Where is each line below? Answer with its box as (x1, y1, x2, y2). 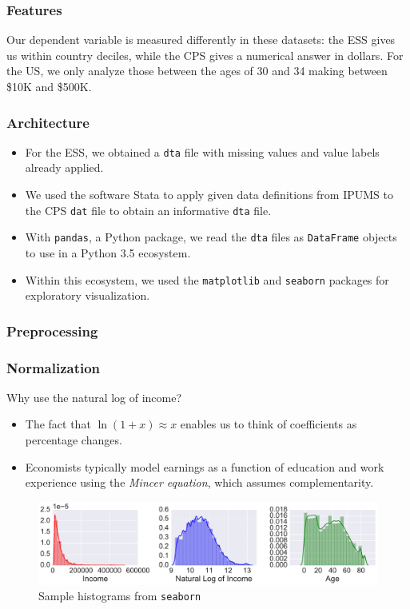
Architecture (6, 112, 90, 132)
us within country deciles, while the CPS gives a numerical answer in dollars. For (6, 46, 404, 63)
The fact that (25, 416, 91, 432)
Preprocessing (6, 320, 98, 340)
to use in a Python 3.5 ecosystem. (25, 244, 191, 261)
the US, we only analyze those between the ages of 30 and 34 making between (6, 62, 388, 79)
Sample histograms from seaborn (38, 587, 201, 604)
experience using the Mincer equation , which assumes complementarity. (25, 474, 374, 491)
